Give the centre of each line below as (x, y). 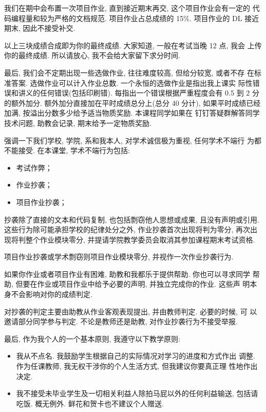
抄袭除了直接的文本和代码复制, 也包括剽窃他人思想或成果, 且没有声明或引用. (132, 219)
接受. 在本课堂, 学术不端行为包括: (74, 150)
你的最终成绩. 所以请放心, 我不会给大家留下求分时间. (92, 55)
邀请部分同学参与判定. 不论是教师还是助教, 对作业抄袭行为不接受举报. (121, 321)
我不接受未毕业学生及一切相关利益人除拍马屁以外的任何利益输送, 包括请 (137, 393)
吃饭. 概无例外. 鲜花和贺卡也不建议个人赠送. (90, 403)
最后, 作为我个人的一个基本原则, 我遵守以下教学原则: (92, 338)
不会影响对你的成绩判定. (52, 294)
